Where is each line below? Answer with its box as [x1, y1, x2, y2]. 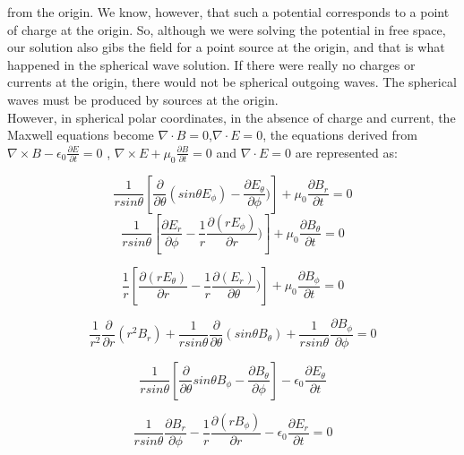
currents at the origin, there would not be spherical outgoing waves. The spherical [7, 73, 457, 91]
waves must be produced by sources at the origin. [7, 90, 279, 108]
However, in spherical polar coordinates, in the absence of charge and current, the [7, 107, 456, 126]
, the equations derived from [262, 125, 417, 144]
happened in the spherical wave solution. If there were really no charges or [7, 55, 416, 73]
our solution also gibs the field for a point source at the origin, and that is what [7, 38, 445, 56]
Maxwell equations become [7, 125, 154, 144]
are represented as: [295, 142, 398, 161]
